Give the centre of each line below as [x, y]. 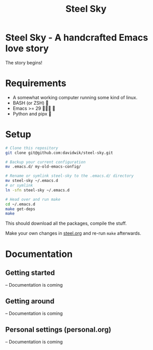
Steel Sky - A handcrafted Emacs [77, 38]
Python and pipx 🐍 [32, 113]
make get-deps [20, 209]
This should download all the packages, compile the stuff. [66, 223]
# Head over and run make [33, 199]
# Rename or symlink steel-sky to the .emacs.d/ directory [70, 176]
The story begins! [24, 62]
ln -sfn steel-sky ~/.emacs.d [38, 190]
